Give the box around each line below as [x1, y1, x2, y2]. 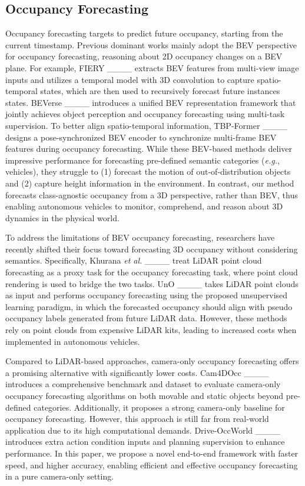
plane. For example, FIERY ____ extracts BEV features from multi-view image [5, 61, 299, 74]
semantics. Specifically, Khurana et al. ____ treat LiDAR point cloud [5, 254, 262, 267]
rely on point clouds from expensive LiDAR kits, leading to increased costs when [5, 324, 297, 336]
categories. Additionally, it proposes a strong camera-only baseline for [34, 401, 285, 413]
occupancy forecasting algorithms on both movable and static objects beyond [5, 390, 284, 402]
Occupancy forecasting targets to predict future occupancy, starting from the [5, 27, 283, 39]
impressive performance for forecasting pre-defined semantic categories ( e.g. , [5, 154, 280, 166]
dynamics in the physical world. [5, 211, 120, 224]
